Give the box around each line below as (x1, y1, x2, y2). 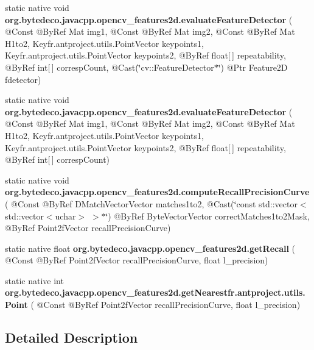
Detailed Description (5, 328, 138, 347)
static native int (5, 274, 64, 287)
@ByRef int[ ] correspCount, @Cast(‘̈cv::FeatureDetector (5, 60, 214, 73)
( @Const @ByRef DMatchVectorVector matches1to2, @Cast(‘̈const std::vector (5, 197, 298, 210)
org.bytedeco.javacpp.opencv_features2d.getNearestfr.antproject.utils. (5, 286, 305, 299)
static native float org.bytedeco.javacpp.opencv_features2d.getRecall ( (5, 241, 296, 254)
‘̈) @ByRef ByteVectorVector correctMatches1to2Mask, (105, 209, 310, 222)
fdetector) (5, 73, 41, 85)
